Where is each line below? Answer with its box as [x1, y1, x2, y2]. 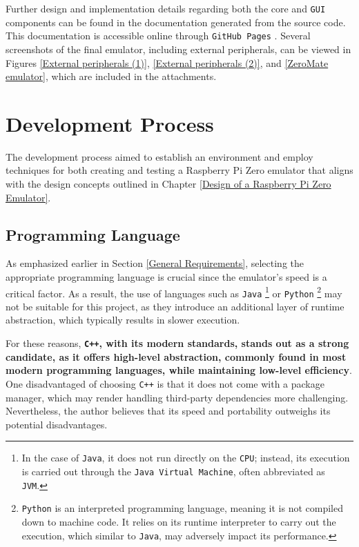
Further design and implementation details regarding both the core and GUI [6, 1, 326, 15]
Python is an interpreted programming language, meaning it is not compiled [21, 501, 344, 515]
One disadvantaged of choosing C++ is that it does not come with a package [6, 376, 324, 390]
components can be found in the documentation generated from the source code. [6, 14, 346, 29]
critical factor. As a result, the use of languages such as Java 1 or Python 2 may [6, 284, 342, 300]
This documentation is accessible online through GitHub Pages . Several [6, 28, 311, 43]
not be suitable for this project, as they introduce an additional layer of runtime [6, 299, 345, 313]
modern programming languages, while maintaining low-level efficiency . [6, 363, 352, 377]
